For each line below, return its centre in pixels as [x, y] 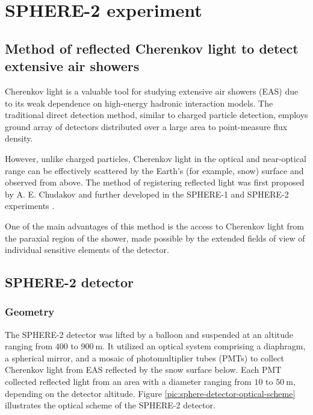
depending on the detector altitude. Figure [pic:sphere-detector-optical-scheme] [150, 393]
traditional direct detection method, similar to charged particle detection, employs [156, 115]
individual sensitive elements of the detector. [87, 250]
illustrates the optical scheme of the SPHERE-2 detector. [110, 405]
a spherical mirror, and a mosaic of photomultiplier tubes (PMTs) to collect [144, 357]
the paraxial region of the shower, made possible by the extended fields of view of [155, 238]
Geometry [30, 312]
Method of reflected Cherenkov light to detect [152, 48]
